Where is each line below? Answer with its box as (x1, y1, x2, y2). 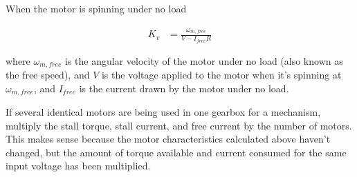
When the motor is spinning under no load (6, 1, 187, 15)
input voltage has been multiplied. (6, 158, 151, 173)
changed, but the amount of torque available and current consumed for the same (6, 145, 347, 159)
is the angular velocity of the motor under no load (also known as (65, 53, 343, 67)
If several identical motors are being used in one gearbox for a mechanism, (6, 105, 321, 119)
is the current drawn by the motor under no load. (79, 81, 289, 95)
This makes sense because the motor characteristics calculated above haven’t (6, 132, 331, 146)
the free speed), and (6, 67, 90, 82)
